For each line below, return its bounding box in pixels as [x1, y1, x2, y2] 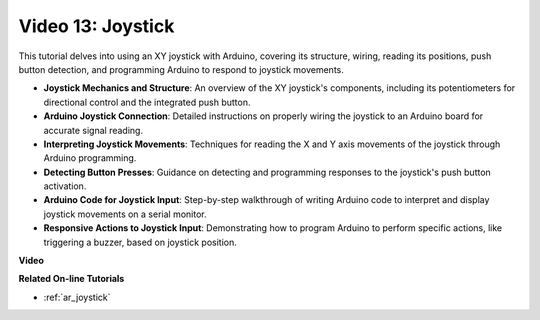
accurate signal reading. [43, 124, 144, 136]
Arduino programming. [43, 152, 137, 164]
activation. [43, 180, 87, 192]
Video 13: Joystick [18, 15, 175, 37]
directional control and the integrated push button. [43, 96, 251, 108]
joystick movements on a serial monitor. [43, 208, 207, 220]
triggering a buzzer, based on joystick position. [43, 236, 237, 248]
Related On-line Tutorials [18, 273, 125, 285]
